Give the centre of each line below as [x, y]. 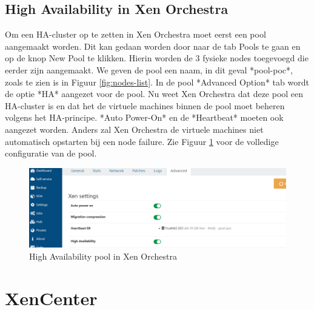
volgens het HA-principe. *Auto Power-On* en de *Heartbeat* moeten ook [144, 117]
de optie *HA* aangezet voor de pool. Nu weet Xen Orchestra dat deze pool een [154, 94]
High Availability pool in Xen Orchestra [103, 256]
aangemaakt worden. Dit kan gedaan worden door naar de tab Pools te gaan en [153, 46]
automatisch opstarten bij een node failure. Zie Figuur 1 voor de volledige [142, 141]
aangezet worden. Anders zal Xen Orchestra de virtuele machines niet [134, 129]
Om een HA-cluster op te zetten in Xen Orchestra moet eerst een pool [135, 34]
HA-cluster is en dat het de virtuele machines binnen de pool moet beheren [145, 105]
